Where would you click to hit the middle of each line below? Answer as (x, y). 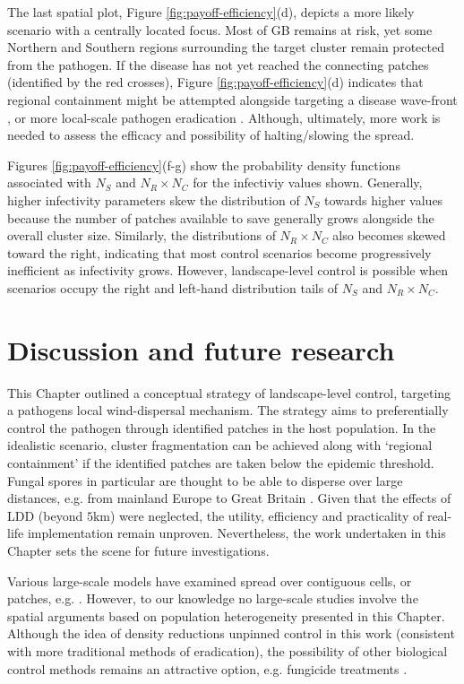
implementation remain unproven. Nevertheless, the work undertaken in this (236, 533)
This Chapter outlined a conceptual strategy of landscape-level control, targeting (229, 392)
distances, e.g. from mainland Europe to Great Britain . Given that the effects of (229, 498)
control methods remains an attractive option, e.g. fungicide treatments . (207, 668)
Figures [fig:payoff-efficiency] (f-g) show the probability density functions (204, 165)
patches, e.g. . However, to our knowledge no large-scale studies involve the (213, 598)
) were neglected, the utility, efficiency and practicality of (266, 515)
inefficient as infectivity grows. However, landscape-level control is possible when (228, 270)
